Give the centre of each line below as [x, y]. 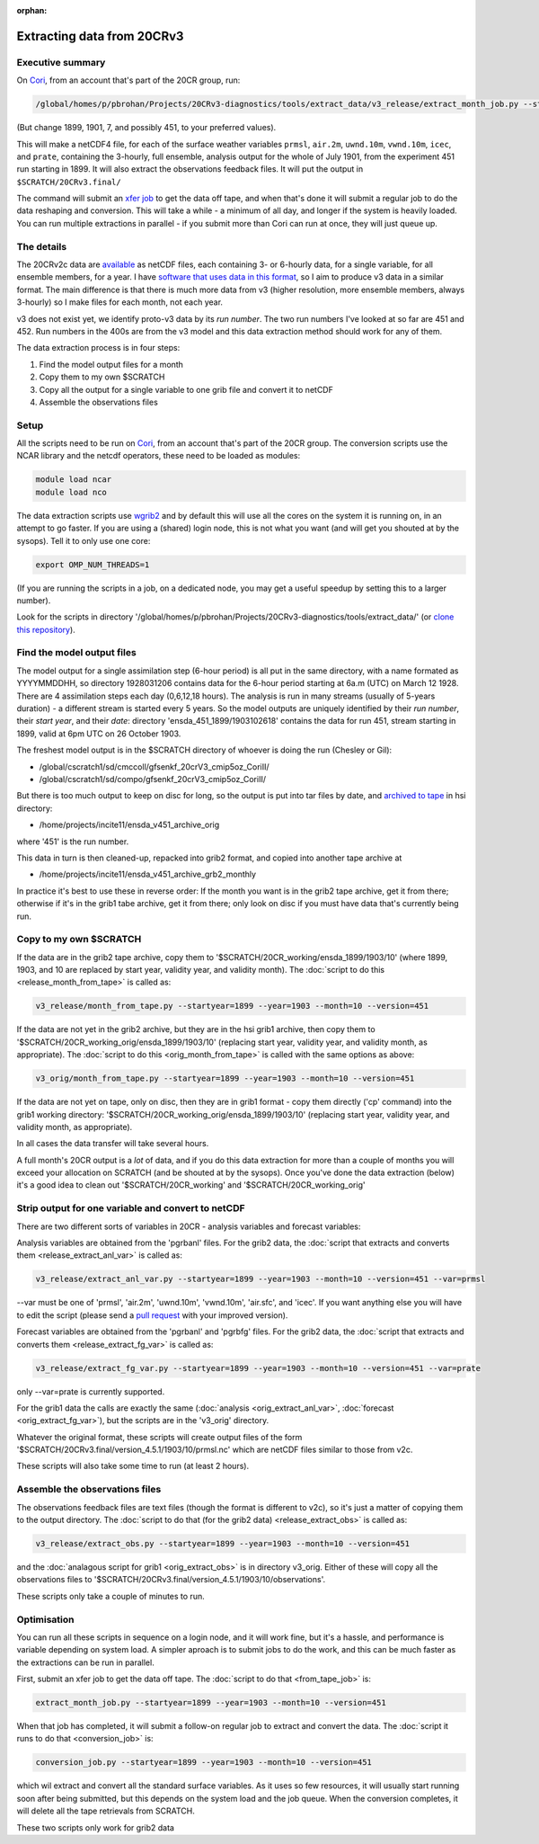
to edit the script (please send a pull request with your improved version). [152, 1315]
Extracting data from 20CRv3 [100, 36]
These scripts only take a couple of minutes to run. [111, 1596]
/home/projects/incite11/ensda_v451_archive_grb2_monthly [147, 874]
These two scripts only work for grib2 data [96, 1827]
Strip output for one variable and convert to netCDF [131, 1208]
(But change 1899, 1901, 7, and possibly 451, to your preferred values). [146, 128]
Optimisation [46, 1619]
